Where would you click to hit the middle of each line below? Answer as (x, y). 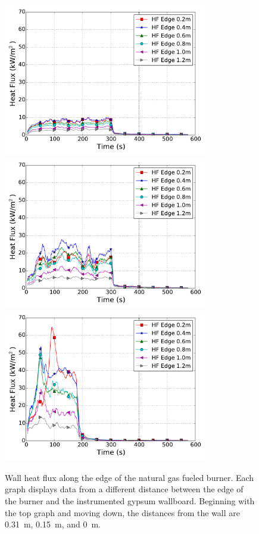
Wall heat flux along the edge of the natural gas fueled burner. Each (129, 477)
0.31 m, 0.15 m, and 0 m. (53, 524)
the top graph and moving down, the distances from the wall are (122, 512)
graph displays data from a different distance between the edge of (124, 489)
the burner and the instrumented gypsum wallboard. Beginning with (130, 500)
